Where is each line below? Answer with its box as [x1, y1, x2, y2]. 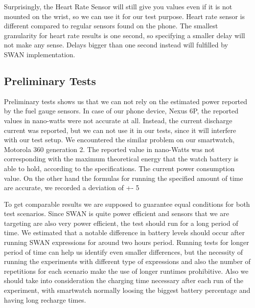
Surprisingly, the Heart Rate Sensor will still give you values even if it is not [4, 1, 232, 11]
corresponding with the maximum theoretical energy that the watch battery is [4, 154, 239, 164]
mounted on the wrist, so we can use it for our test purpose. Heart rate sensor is [4, 11, 245, 21]
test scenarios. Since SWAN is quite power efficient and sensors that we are [4, 208, 229, 219]
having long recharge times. [4, 294, 86, 305]
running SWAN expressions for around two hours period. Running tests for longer [4, 237, 249, 247]
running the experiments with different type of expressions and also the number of [4, 256, 251, 266]
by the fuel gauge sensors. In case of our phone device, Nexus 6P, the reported [4, 106, 239, 116]
